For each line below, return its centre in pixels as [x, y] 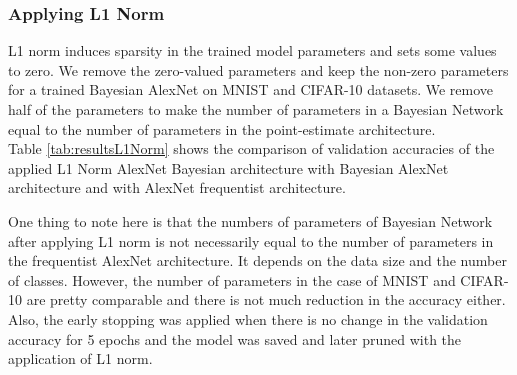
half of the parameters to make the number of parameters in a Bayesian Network [256, 109]
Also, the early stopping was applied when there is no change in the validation [248, 318]
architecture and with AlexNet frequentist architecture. [177, 187]
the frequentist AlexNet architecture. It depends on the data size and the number [257, 260]
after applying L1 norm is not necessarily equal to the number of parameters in [251, 240]
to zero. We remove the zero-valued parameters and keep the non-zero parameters [258, 69]
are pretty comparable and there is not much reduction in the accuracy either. [266, 299]
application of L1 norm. [80, 358]
